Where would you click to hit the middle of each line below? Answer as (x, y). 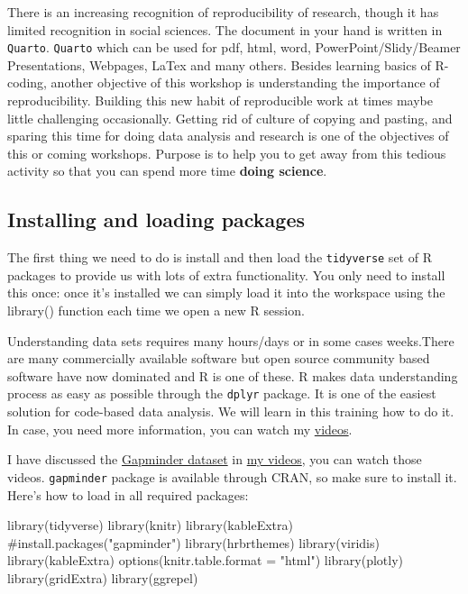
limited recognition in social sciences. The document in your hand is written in (225, 29)
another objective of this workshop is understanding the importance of (245, 82)
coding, (27, 82)
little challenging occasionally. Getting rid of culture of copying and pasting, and (230, 118)
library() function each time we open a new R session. (156, 311)
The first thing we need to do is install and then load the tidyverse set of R (220, 257)
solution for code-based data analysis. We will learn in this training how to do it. (231, 411)
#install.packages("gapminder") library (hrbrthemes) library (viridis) (193, 542)
